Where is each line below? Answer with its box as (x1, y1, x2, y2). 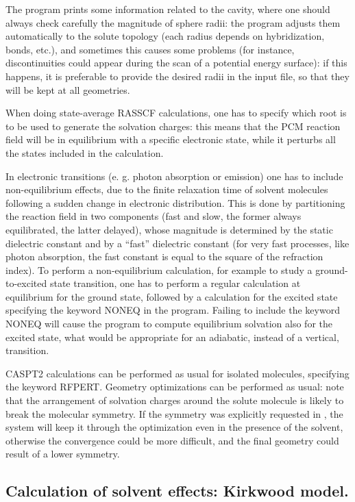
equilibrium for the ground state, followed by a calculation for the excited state (5, 289, 338, 303)
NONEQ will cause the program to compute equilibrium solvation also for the (5, 316, 332, 331)
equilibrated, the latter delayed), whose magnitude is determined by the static (5, 222, 333, 236)
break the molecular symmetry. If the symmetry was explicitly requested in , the (5, 406, 343, 421)
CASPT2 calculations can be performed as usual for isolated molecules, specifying (5, 366, 350, 380)
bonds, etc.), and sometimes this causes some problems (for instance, (5, 42, 295, 56)
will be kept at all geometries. (5, 82, 130, 97)
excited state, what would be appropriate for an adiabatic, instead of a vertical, (5, 329, 339, 344)
